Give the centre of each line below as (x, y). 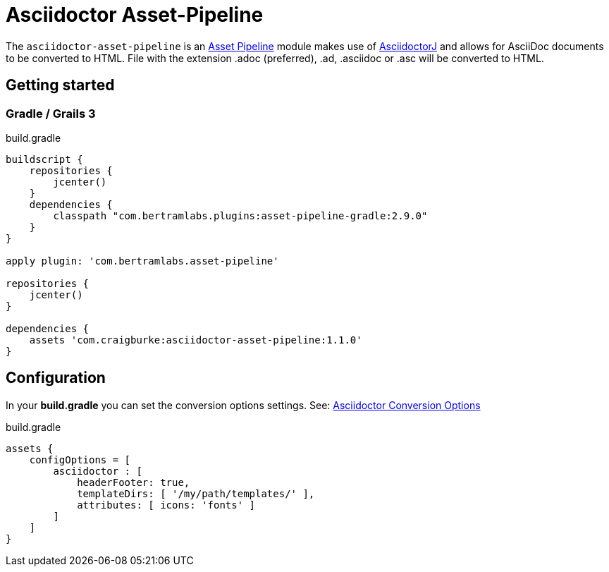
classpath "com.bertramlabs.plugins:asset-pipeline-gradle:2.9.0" (240, 215)
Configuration (56, 378)
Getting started (60, 85)
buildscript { (44, 159)
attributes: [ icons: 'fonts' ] (166, 505)
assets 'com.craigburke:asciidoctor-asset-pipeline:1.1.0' (196, 340)
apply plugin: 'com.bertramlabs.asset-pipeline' (142, 261)
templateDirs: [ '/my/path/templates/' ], (196, 493)
